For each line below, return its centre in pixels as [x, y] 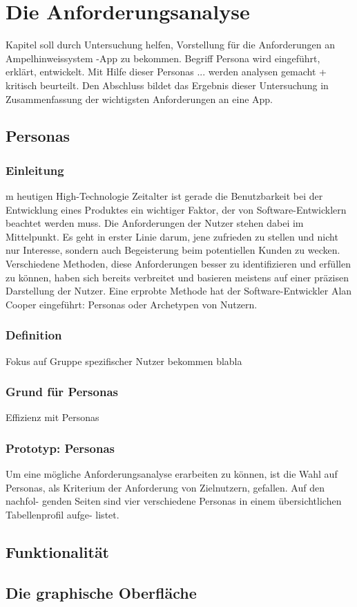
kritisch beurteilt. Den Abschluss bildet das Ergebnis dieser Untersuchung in [167, 85]
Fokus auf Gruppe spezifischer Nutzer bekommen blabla [124, 361]
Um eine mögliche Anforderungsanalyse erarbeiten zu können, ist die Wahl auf [172, 474]
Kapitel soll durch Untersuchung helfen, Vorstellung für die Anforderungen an [170, 45]
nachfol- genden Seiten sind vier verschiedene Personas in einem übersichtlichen [174, 501]
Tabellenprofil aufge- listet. [62, 515]
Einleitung [35, 170]
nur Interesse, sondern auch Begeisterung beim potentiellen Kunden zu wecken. [173, 250]
